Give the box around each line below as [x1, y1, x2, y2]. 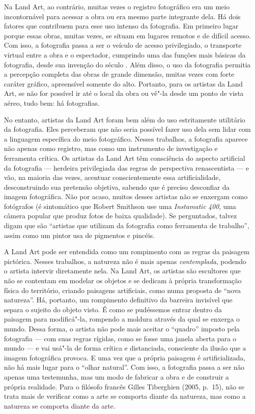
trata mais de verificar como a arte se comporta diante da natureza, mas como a [4, 391, 246, 401]
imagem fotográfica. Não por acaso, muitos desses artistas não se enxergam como [4, 191, 248, 202]
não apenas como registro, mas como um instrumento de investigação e [4, 143, 218, 153]
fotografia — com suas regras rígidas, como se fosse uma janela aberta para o [4, 333, 236, 343]
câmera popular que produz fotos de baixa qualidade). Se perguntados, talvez [4, 210, 237, 221]
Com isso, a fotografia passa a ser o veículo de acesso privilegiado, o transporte [4, 40, 242, 50]
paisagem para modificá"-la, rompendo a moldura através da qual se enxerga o [4, 314, 240, 324]
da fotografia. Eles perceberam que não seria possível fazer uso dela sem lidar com [4, 124, 251, 134]
